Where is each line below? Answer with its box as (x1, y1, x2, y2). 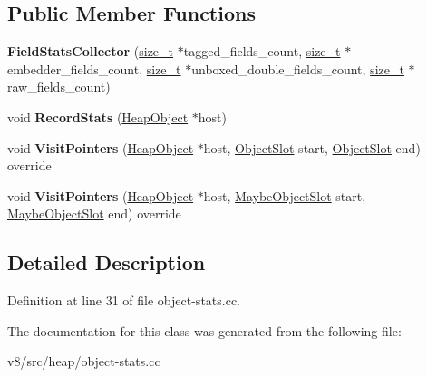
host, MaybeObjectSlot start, (203, 186, 366, 205)
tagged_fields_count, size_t (183, 42, 341, 61)
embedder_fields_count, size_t (7, 59, 181, 78)
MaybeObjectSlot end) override (7, 204, 181, 223)
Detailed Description (7, 248, 206, 276)
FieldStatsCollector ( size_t (7, 42, 174, 61)
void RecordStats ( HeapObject (7, 107, 189, 126)
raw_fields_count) (7, 77, 111, 96)
